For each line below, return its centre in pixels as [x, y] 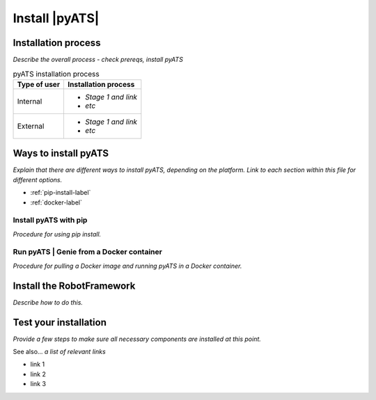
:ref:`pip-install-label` [61, 193]
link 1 [38, 365]
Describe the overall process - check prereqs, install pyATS [98, 60]
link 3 [38, 384]
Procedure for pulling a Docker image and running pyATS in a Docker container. [127, 266]
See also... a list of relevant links [59, 352]
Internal [30, 101]
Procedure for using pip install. [57, 234]
